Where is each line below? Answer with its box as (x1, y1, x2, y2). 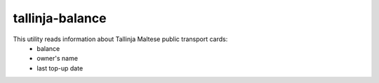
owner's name (36, 54, 79, 63)
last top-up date (36, 63, 84, 73)
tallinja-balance (13, 10, 107, 26)
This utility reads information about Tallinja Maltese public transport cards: (13, 35, 228, 43)
